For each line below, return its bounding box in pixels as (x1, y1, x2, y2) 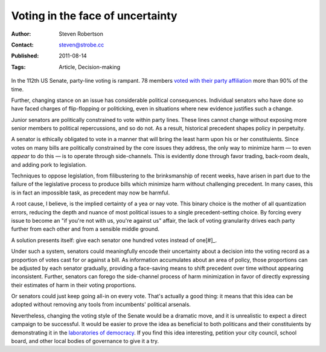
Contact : (11, 41, 34, 48)
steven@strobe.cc (59, 41, 104, 48)
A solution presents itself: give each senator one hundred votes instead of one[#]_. (11, 236, 217, 244)
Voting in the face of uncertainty (11, 9, 177, 22)
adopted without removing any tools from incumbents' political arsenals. (11, 301, 191, 308)
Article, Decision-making (59, 63, 121, 71)
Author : (11, 30, 31, 37)
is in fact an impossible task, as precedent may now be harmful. (11, 189, 170, 196)
